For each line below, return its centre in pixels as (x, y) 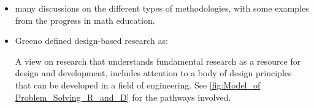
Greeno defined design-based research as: (91, 41)
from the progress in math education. (85, 20)
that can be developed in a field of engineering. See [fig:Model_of (138, 85)
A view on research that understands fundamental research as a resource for (158, 61)
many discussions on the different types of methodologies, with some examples (162, 8)
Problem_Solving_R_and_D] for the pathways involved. (123, 97)
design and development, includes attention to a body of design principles (153, 73)
